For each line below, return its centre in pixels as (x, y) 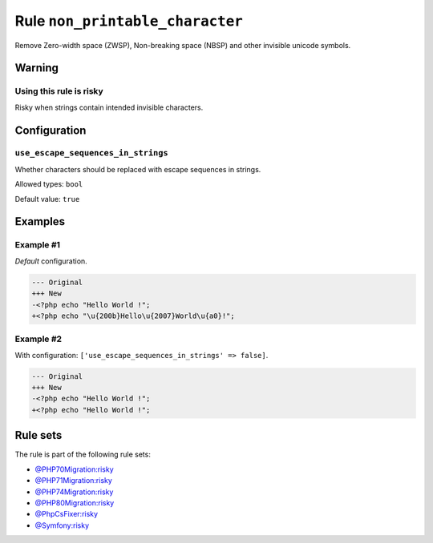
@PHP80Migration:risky (75, 503)
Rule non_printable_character (129, 21)
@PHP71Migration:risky (73, 481)
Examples (40, 221)
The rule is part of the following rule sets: (83, 455)
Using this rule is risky (59, 91)
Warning (37, 68)
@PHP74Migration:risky (74, 492)
